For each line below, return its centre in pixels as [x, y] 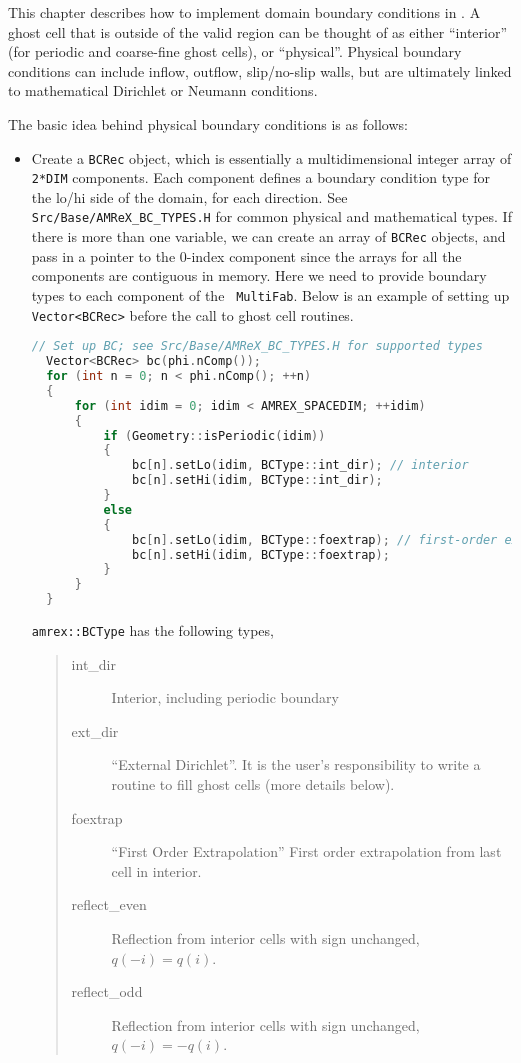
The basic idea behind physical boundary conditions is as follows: [208, 123]
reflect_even [109, 904]
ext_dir [95, 730]
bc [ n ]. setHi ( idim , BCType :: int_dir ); [257, 480]
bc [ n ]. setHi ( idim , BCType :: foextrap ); [261, 554]
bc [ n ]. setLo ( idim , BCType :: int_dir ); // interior [300, 465]
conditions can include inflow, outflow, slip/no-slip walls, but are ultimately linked [260, 70]
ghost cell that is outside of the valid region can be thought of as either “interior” [258, 31]
